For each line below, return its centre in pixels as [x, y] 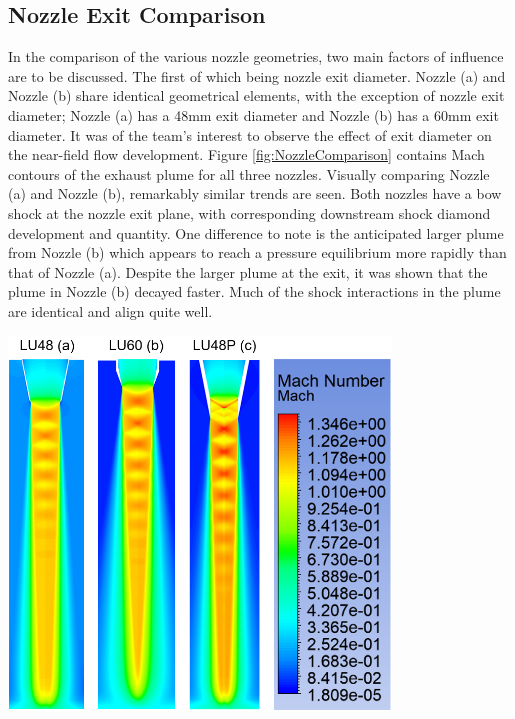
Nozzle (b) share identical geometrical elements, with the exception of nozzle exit [256, 95]
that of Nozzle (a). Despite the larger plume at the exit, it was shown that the [248, 271]
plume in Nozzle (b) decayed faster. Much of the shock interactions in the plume [254, 291]
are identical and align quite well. [110, 310]
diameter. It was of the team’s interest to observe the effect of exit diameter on [250, 134]
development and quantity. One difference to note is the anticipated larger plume [256, 232]
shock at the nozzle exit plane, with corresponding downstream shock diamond [249, 212]
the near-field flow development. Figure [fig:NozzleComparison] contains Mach [246, 154]
